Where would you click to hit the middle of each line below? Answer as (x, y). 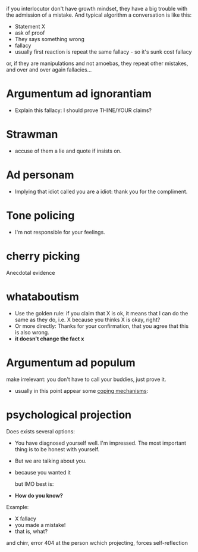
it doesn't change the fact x (49, 339)
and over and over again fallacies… (49, 70)
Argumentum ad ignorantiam (79, 94)
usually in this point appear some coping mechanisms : (81, 390)
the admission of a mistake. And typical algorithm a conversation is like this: (99, 15)
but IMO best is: (34, 484)
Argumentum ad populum (71, 362)
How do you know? (39, 495)
